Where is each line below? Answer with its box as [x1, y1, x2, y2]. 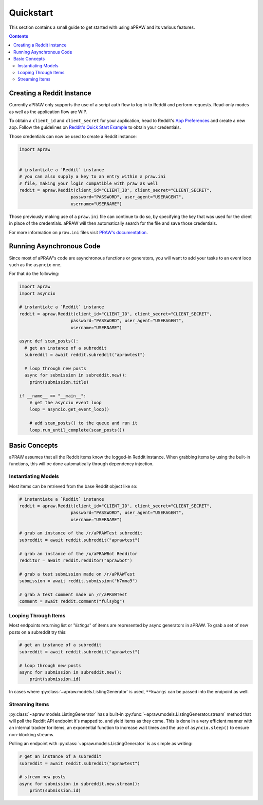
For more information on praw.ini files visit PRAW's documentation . [9, 229, 148, 235]
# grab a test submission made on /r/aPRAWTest [19, 571, 135, 577]
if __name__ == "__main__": [19, 393, 86, 398]
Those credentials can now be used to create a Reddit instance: [9, 133, 137, 139]
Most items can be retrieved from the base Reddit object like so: [9, 483, 138, 489]
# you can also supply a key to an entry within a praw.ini [19, 174, 166, 179]
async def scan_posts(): [19, 338, 79, 344]
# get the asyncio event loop [29, 400, 102, 405]
